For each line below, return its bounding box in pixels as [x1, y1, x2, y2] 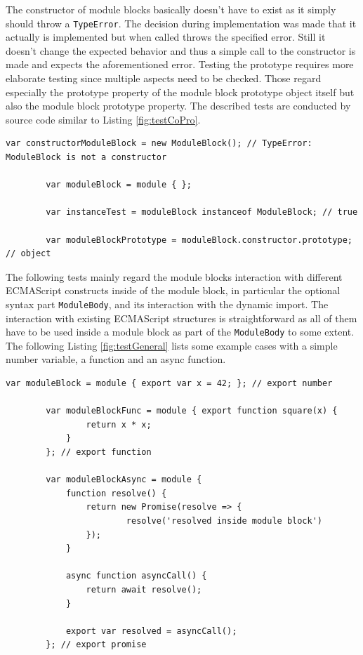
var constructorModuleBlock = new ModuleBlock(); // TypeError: [6, 138, 312, 149]
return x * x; [86, 419, 152, 430]
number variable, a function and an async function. [6, 352, 226, 366]
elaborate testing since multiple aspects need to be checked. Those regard [6, 71, 322, 86]
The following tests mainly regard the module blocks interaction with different [6, 269, 343, 284]
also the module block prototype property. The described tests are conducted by [6, 98, 351, 113]
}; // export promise [46, 640, 147, 650]
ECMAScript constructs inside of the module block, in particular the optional [6, 283, 341, 298]
